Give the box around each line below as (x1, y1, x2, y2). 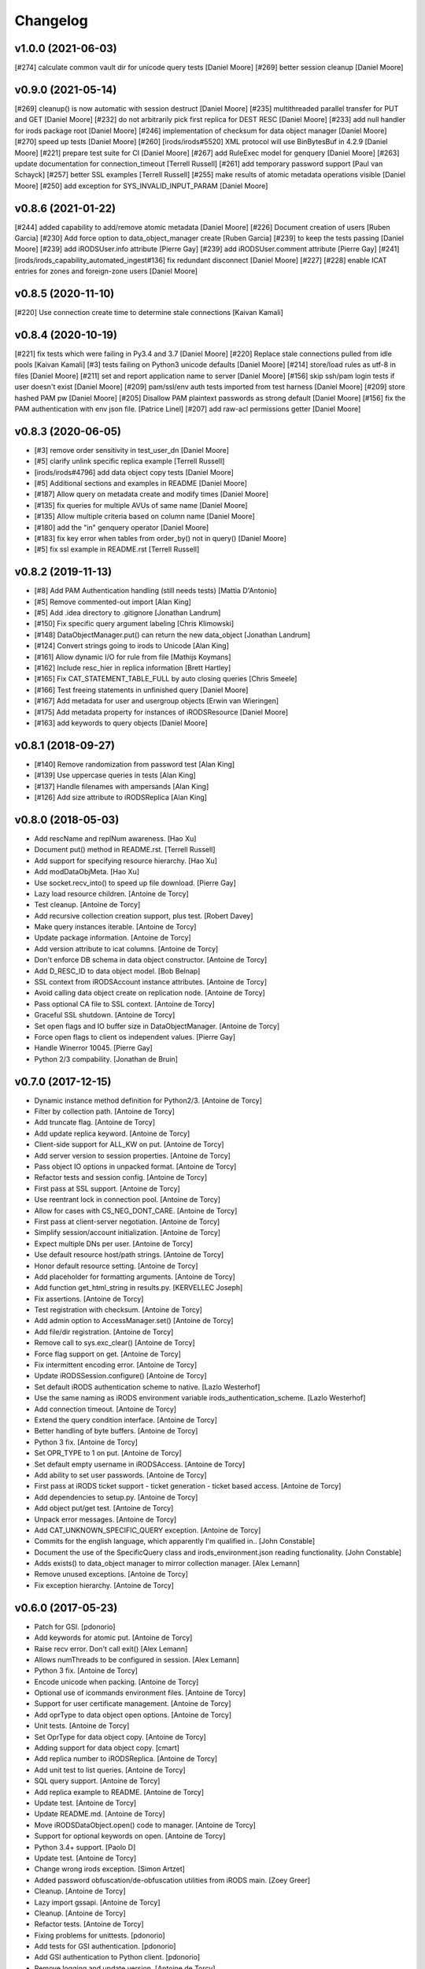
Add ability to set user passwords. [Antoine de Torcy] (34, 1470, 208, 1480)
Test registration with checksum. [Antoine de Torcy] (34, 1305, 202, 1315)
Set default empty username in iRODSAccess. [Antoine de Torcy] (34, 1459, 246, 1469)
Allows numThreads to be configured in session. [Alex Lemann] (34, 1655, 240, 1664)
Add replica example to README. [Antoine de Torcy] (34, 1787, 205, 1797)
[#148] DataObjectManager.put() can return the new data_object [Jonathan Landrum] (34, 630, 311, 640)
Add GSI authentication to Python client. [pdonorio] (34, 1952, 201, 1962)
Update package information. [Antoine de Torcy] (34, 933, 192, 943)
